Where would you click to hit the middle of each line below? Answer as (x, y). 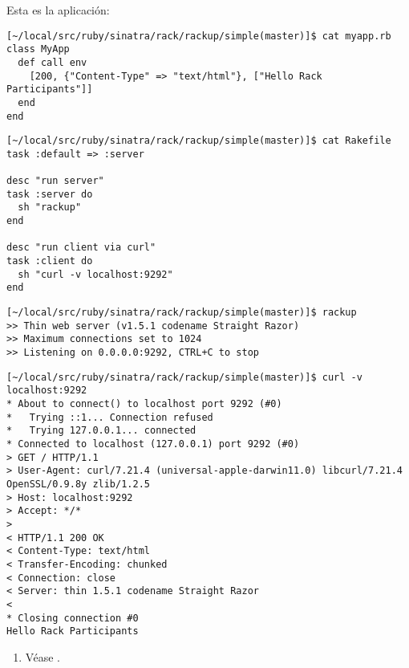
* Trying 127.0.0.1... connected (101, 431)
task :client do (50, 261)
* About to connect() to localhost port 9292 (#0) (144, 404)
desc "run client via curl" (81, 248)
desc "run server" (55, 181)
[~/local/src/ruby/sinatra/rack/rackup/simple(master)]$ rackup (182, 313)
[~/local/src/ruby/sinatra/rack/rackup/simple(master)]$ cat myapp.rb (199, 36)
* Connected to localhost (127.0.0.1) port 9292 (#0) (153, 444)
